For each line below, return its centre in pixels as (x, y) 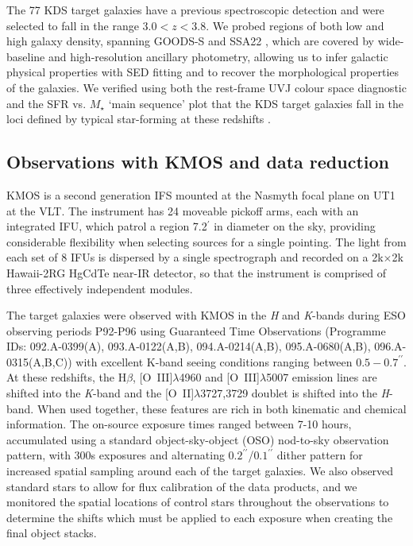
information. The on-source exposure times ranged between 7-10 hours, (179, 424)
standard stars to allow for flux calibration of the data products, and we (182, 486)
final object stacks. (52, 533)
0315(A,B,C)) (39, 361)
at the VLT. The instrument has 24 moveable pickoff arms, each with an (183, 210)
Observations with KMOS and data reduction (198, 162)
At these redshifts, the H (67, 377)
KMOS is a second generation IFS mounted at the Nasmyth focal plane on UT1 (201, 194)
